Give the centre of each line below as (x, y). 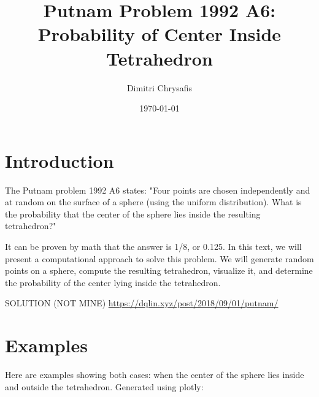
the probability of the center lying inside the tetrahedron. (113, 282)
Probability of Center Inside (159, 34)
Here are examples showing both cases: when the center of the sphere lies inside (155, 375)
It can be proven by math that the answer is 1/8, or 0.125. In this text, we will (153, 246)
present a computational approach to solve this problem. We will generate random (159, 258)
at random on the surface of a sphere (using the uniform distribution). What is (153, 202)
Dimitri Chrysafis (159, 87)
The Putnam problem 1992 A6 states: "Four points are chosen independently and (158, 190)
